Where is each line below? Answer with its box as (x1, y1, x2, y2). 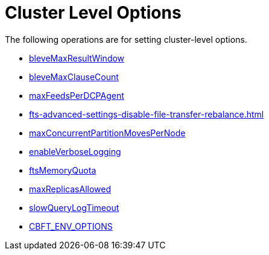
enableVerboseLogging (29, 146, 121, 157)
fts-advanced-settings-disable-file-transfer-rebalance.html (29, 109, 264, 119)
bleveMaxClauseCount (29, 71, 119, 82)
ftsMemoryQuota (29, 165, 97, 175)
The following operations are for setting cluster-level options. (5, 34, 247, 45)
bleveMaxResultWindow (29, 52, 125, 63)
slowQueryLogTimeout (29, 202, 119, 213)
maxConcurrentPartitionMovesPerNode (29, 127, 186, 138)
